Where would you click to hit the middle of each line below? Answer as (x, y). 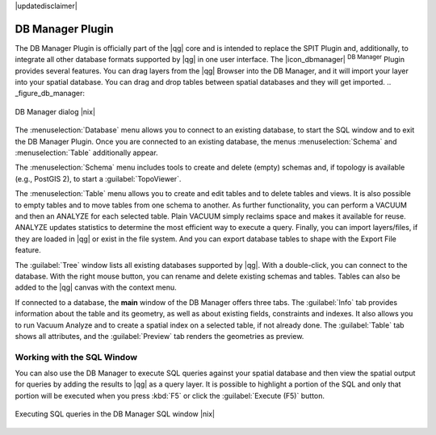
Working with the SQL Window (76, 357)
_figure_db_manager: (50, 94)
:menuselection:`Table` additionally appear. (86, 153)
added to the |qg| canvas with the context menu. (96, 287)
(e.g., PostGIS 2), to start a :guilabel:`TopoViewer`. (98, 178)
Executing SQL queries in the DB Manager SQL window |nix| (115, 414)
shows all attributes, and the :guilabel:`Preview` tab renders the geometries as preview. (159, 336)
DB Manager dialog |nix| (55, 111)
